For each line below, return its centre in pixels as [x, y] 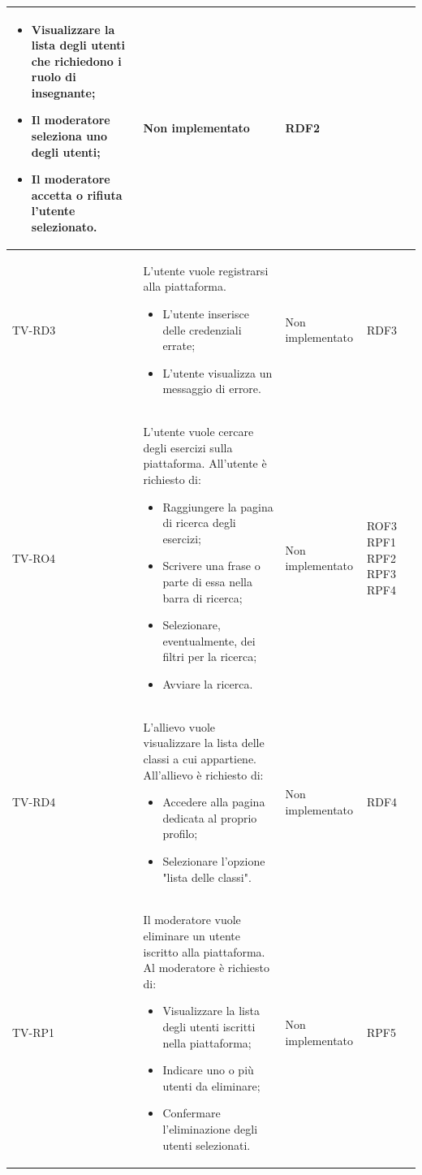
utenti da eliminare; [211, 1085]
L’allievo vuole [179, 726]
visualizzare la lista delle [204, 743]
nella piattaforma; [207, 1042]
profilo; [180, 834]
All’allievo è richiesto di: [203, 774]
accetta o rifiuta [77, 194]
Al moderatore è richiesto [206, 968]
